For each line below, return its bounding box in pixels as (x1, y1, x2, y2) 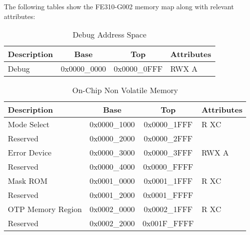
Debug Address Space (72, 29, 146, 40)
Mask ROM (8, 175, 48, 187)
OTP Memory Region (8, 203, 82, 215)
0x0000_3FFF (144, 147, 193, 158)
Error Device (8, 147, 52, 158)
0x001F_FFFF (143, 217, 194, 229)
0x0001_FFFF (143, 189, 193, 201)
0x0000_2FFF (144, 133, 193, 144)
